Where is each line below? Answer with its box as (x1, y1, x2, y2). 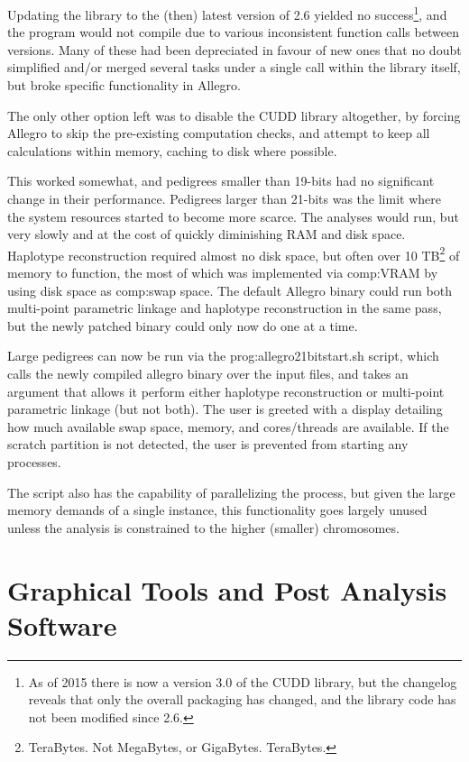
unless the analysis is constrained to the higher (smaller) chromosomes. (7, 518, 400, 537)
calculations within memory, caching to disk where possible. (7, 141, 337, 160)
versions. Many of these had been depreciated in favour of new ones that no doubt (7, 40, 462, 59)
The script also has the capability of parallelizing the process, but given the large (7, 482, 455, 501)
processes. (7, 452, 61, 471)
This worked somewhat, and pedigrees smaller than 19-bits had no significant (7, 171, 435, 190)
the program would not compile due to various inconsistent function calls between (7, 23, 459, 41)
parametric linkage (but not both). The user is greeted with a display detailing (7, 399, 443, 418)
